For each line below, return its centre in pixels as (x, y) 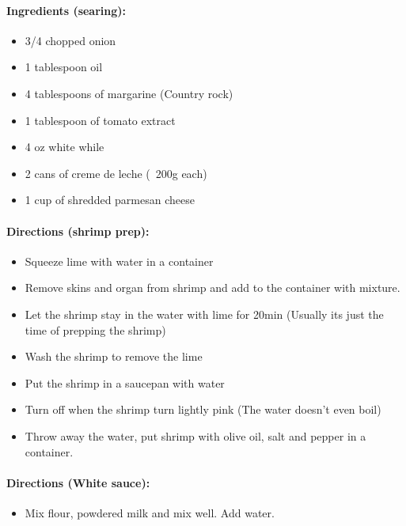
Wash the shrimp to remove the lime (114, 356)
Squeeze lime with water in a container (119, 261)
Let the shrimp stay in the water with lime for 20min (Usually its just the (204, 314)
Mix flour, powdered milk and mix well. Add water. (150, 512)
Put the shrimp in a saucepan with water (125, 382)
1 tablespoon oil (64, 67)
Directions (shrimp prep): (78, 231)
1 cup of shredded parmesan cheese (110, 200)
